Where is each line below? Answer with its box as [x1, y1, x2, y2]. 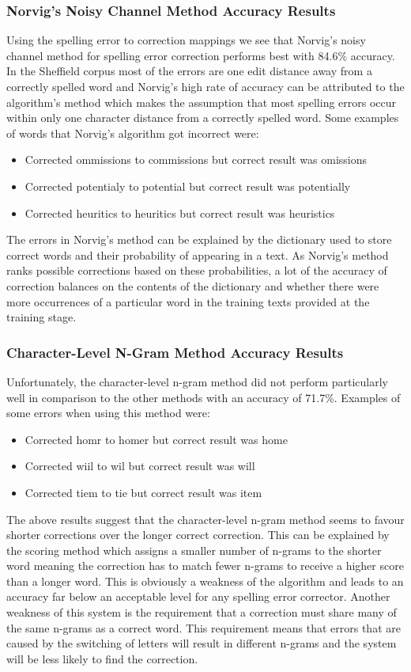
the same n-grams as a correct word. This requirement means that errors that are [6, 619, 401, 636]
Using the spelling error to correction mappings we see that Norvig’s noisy [6, 32, 366, 48]
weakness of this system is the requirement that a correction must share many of [6, 604, 397, 621]
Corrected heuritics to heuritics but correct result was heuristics [25, 204, 335, 221]
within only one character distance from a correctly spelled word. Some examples [6, 109, 399, 126]
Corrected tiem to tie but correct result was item [25, 484, 262, 500]
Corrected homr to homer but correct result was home [25, 431, 288, 447]
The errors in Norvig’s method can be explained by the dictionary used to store [6, 231, 392, 248]
